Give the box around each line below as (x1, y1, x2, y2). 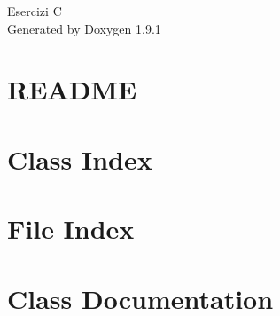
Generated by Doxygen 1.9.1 (7, 19, 161, 37)
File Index (7, 210, 135, 247)
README (7, 71, 137, 107)
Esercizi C (7, 2, 62, 20)
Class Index (7, 140, 152, 177)
